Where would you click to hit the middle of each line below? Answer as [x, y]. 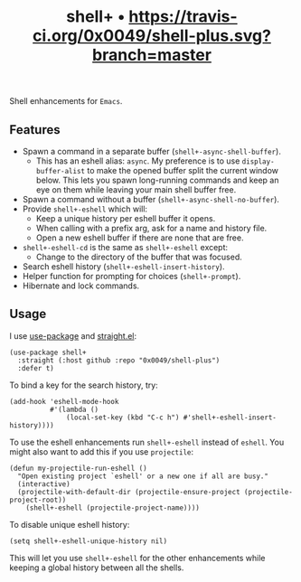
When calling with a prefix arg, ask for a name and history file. [151, 228]
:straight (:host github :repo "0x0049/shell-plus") [119, 360]
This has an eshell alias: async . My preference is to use [138, 161]
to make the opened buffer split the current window [183, 170]
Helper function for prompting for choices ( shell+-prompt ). [132, 276]
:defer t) [36, 368]
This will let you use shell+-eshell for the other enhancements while [137, 558]
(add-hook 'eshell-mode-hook [64, 401]
